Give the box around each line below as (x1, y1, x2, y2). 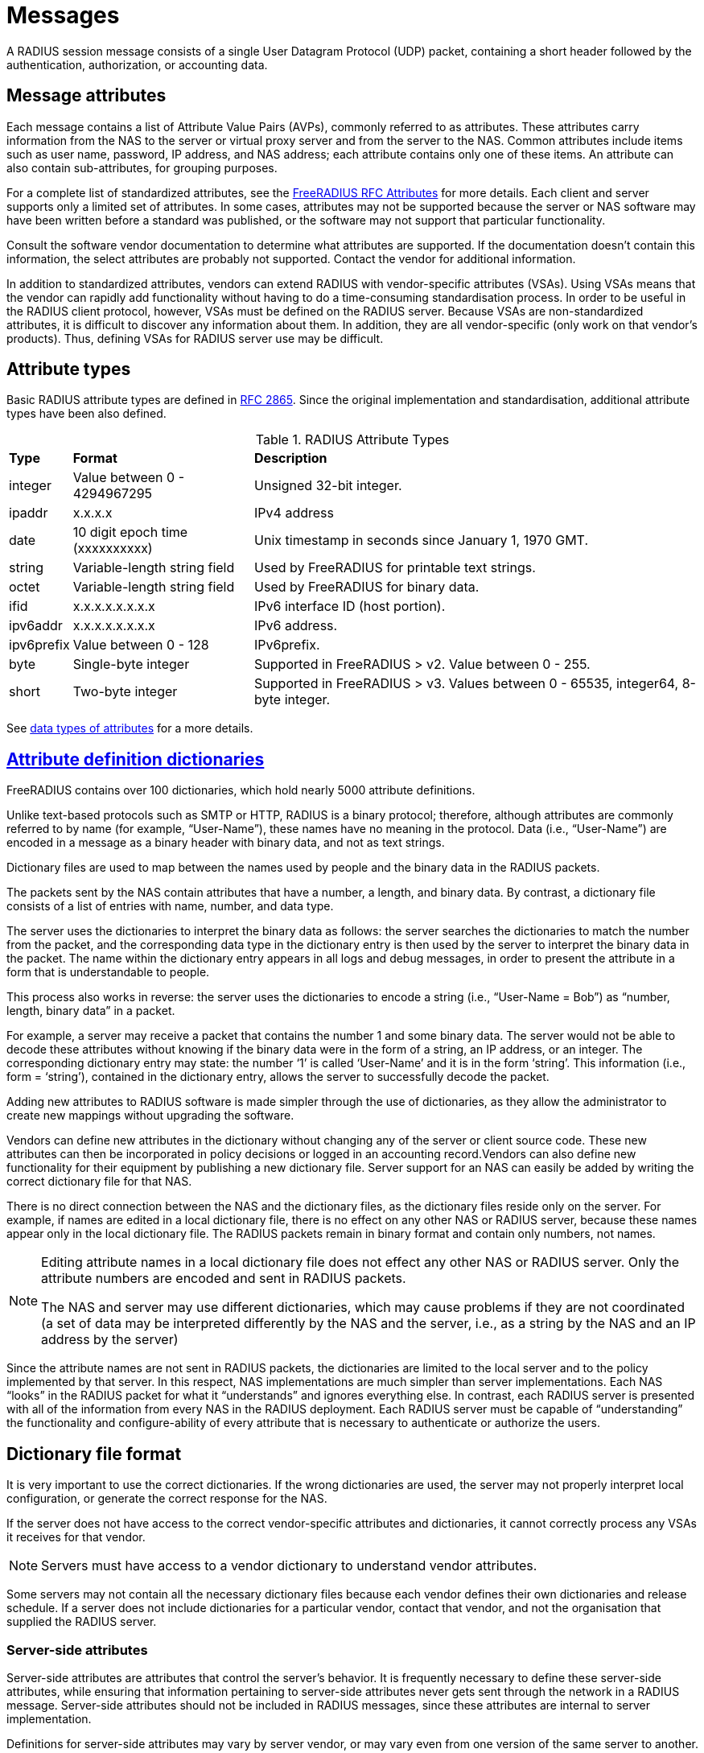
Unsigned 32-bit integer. (254, 477, 402, 494)
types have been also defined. (6, 406, 167, 421)
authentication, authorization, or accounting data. (6, 57, 268, 72)
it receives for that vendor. (6, 1530, 146, 1545)
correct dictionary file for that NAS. (6, 1174, 192, 1189)
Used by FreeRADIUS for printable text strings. (254, 559, 536, 576)
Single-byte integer (72, 656, 190, 673)
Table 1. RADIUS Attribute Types (255, 431, 450, 448)
